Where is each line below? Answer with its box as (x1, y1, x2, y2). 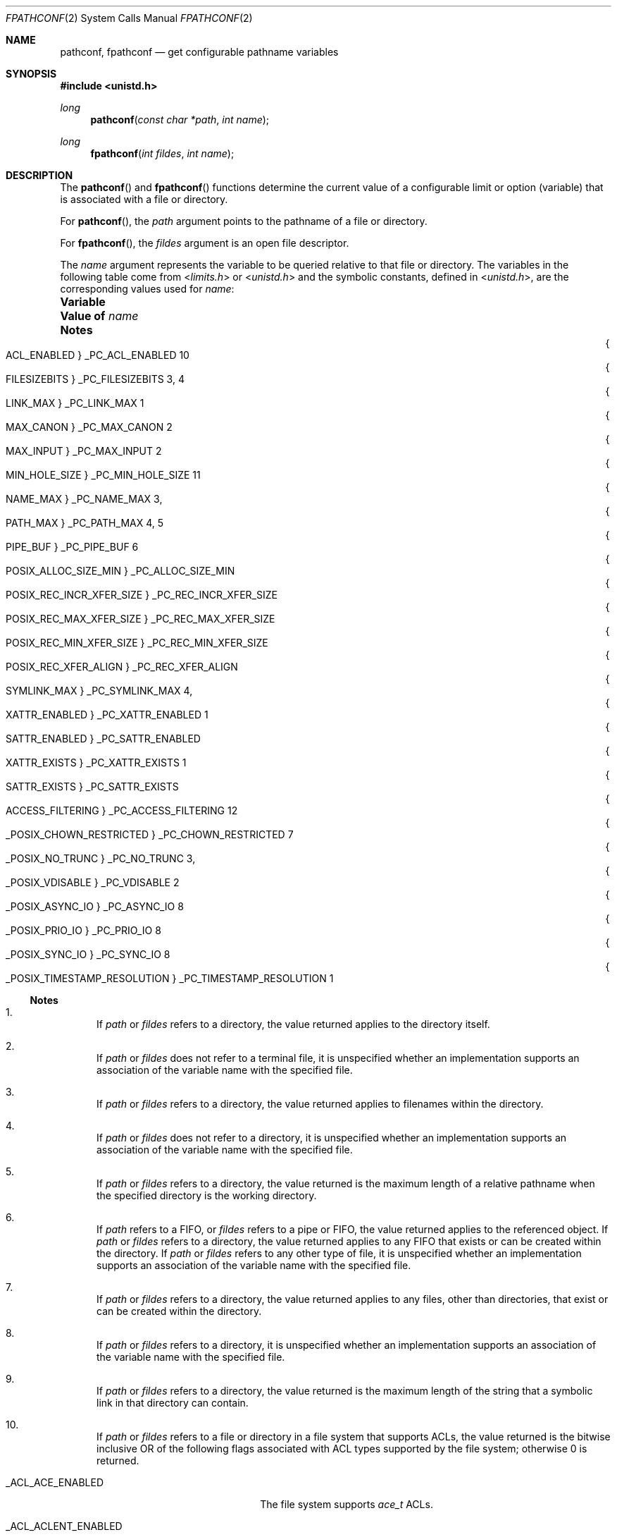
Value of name (60, 309, 139, 323)
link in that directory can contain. (96, 1397, 249, 1409)
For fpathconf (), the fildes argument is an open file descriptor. (60, 237, 349, 249)
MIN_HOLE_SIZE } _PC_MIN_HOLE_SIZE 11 (6, 469, 201, 481)
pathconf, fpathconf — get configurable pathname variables (60, 46, 339, 58)
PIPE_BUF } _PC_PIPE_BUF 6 (6, 541, 139, 553)
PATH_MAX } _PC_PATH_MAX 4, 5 (6, 517, 164, 529)
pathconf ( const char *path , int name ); (90, 114, 270, 125)
